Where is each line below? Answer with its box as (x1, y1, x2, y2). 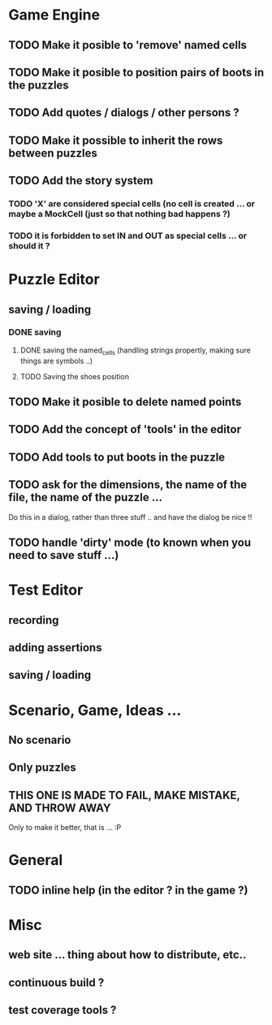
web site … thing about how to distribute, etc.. (8, 948, 247, 962)
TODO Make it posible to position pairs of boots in (8, 65, 265, 79)
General (8, 851, 63, 870)
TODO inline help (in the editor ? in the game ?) (8, 883, 248, 897)
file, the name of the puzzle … (8, 491, 163, 504)
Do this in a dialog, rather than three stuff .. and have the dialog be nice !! (8, 512, 253, 521)
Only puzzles (8, 761, 77, 775)
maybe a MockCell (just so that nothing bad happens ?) (8, 209, 231, 220)
